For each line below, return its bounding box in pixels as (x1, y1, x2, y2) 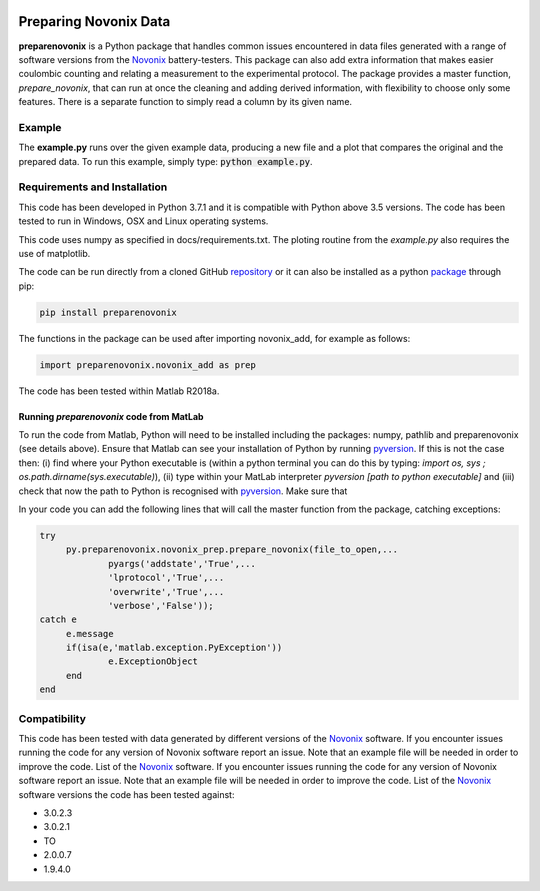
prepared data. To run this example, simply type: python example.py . (18, 155, 313, 167)
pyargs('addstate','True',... (108, 558, 257, 569)
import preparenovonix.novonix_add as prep (39, 359, 257, 370)
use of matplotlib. (18, 247, 91, 259)
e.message (65, 628, 114, 639)
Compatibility (18, 711, 87, 725)
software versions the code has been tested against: (18, 788, 235, 800)
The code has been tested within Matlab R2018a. (18, 385, 220, 397)
